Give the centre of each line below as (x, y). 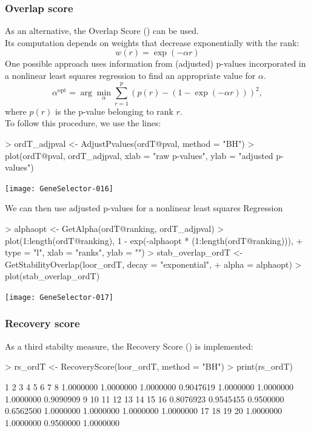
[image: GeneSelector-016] (59, 188)
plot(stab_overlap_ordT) (52, 276)
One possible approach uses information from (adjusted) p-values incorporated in (155, 63)
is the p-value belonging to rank (114, 111)
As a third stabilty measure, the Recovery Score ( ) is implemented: (129, 346)
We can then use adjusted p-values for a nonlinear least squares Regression (144, 208)
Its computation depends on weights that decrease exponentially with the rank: (152, 42)
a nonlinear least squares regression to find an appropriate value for (130, 75)
